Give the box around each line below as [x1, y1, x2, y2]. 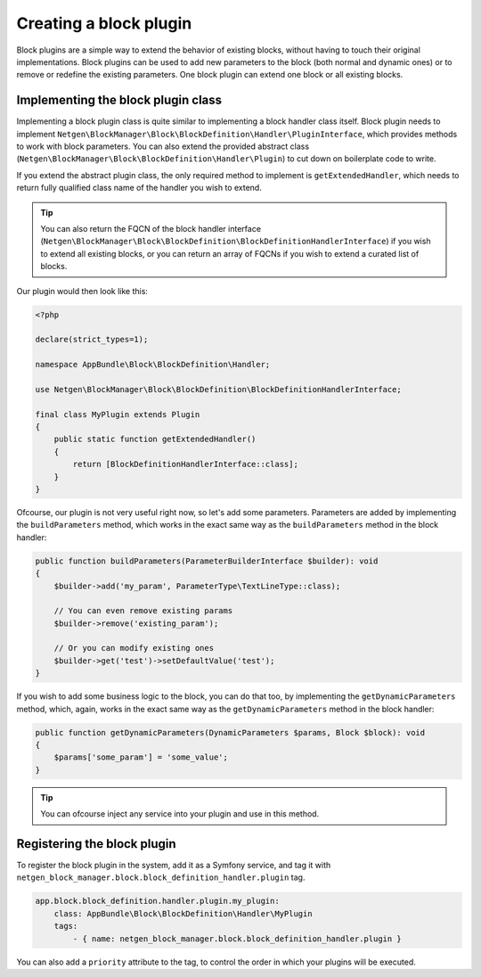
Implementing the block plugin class [16, 93, 223, 108]
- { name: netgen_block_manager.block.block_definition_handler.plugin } [72, 933, 403, 944]
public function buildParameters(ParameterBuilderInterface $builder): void [35, 555, 379, 566]
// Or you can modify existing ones [53, 643, 214, 653]
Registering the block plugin [16, 836, 177, 851]
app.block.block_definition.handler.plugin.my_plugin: [35, 896, 280, 907]
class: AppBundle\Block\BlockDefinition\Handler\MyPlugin [53, 908, 313, 918]
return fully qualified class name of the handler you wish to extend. [16, 183, 262, 193]
